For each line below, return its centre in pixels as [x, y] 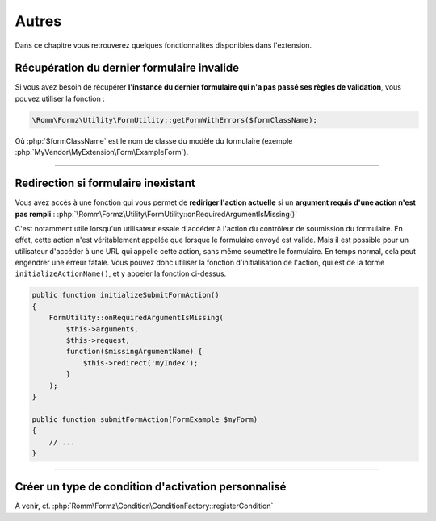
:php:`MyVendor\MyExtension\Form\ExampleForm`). [102, 152]
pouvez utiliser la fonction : [60, 98]
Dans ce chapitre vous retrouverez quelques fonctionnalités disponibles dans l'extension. [163, 45]
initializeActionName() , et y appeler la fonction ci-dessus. [121, 273]
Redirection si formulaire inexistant [105, 183]
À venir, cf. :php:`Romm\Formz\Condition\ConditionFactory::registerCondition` [144, 506]
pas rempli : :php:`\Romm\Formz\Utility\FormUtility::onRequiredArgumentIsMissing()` [156, 214]
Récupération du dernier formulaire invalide [127, 68]
